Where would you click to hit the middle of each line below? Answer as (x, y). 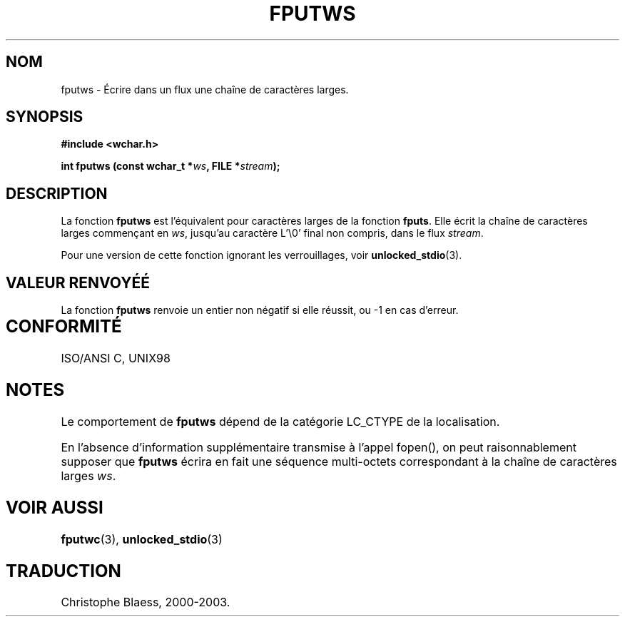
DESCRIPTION (57, 193)
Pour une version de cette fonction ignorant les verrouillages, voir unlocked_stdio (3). (261, 255)
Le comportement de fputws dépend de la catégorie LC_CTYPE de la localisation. (280, 421)
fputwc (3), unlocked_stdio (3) (142, 539)
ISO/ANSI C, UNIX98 (116, 358)
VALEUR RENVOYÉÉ (78, 282)
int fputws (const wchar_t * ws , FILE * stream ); (171, 166)
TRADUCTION (63, 571)
